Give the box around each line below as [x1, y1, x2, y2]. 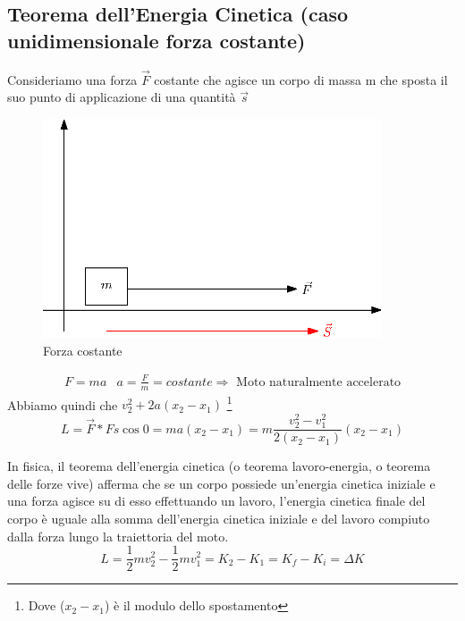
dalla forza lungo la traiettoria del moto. [7, 526, 229, 545]
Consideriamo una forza [7, 70, 138, 88]
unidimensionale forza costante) [7, 26, 306, 54]
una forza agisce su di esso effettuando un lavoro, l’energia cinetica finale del [7, 491, 426, 510]
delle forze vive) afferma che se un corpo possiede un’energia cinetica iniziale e [7, 474, 435, 492]
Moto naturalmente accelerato [236, 375, 402, 389]
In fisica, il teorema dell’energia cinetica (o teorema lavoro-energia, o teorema [7, 457, 431, 475]
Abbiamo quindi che [7, 395, 118, 414]
